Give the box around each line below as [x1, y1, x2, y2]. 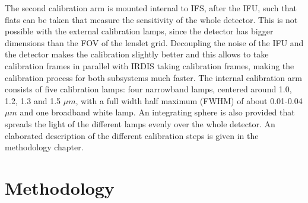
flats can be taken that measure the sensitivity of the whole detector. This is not [5, 13, 298, 25]
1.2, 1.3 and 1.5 [5, 94, 61, 107]
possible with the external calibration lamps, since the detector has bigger [5, 25, 274, 37]
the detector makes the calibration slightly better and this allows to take [5, 48, 269, 60]
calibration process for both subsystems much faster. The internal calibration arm [5, 71, 302, 83]
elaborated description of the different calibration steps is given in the [5, 129, 259, 141]
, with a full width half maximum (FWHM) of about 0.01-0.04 [75, 94, 303, 107]
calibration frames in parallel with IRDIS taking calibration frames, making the [5, 59, 294, 72]
